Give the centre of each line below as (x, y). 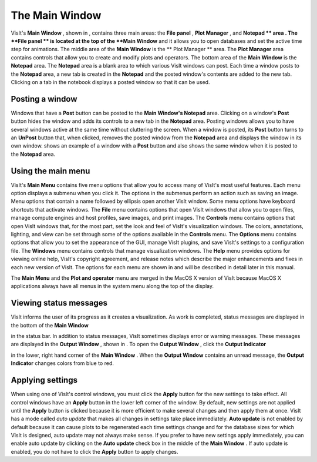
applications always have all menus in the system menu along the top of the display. (112, 286)
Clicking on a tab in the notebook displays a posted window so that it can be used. (110, 82)
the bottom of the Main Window (50, 325)
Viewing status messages (59, 303)
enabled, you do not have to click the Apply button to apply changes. (95, 451)
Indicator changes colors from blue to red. (62, 363)
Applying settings (44, 380)
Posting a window (44, 99)
